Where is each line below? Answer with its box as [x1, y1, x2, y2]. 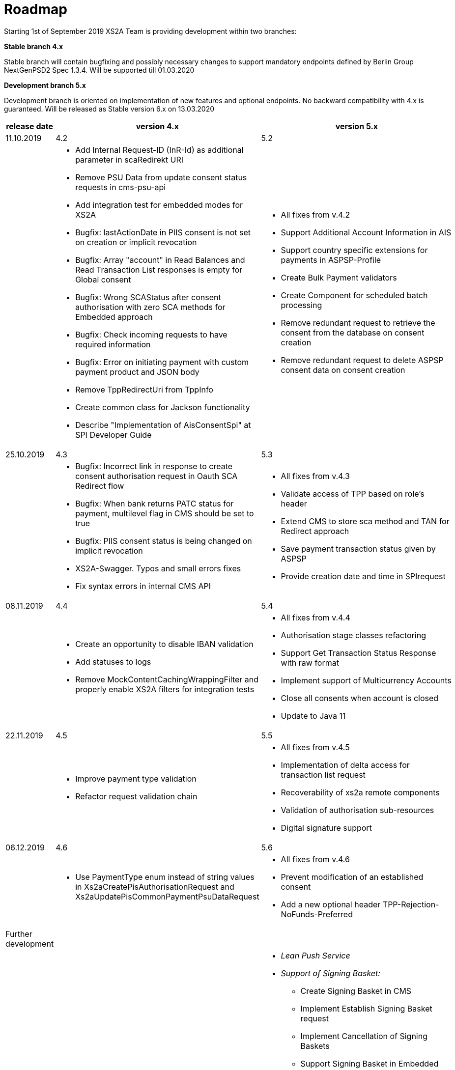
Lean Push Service [281, 950, 350, 960]
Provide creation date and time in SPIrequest [281, 571, 446, 581]
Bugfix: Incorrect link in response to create [75, 461, 233, 471]
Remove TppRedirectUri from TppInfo [75, 384, 213, 394]
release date [6, 121, 53, 131]
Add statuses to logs [75, 656, 151, 667]
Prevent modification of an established [281, 872, 424, 882]
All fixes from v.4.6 [281, 854, 350, 864]
